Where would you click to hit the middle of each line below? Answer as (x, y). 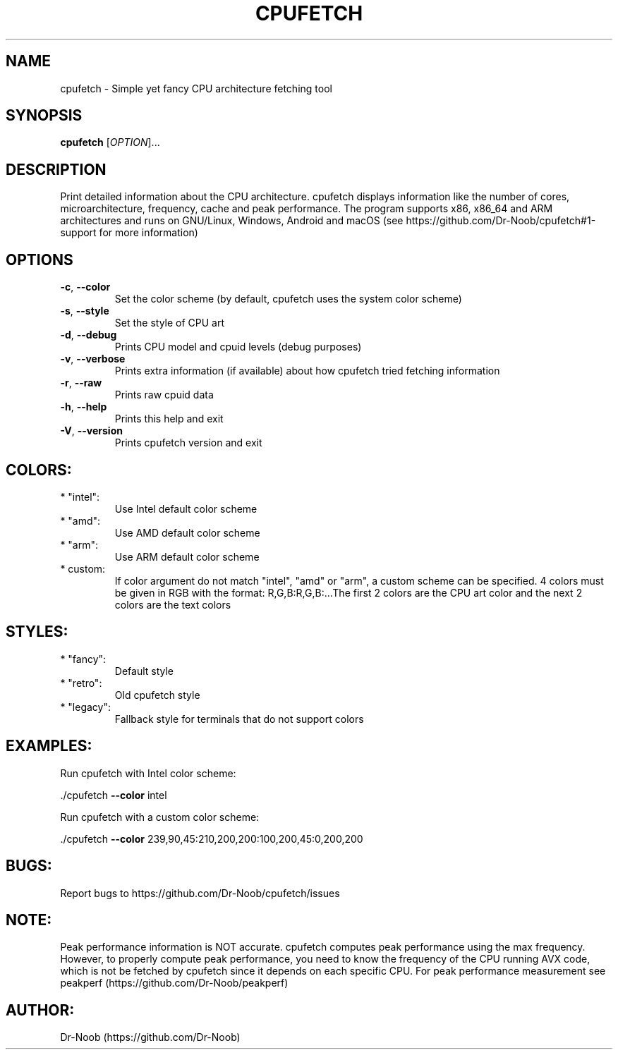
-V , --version (91, 431)
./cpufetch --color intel (114, 795)
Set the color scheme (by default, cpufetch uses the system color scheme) (288, 299)
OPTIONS (40, 260)
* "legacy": (86, 707)
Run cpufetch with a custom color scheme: (160, 817)
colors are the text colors (173, 604)
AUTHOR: (40, 1010)
